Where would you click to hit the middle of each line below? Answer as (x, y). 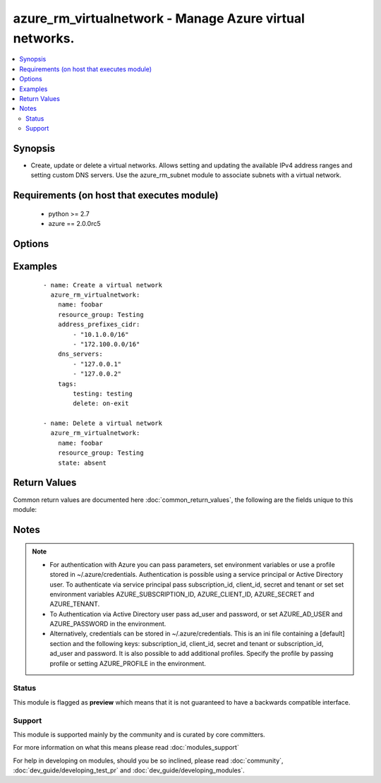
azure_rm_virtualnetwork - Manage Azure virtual (159, 18)
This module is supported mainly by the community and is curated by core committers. (139, 734)
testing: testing (103, 393)
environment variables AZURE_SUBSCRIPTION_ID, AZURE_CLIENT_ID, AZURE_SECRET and (182, 594)
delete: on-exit (101, 404)
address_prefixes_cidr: (99, 324)
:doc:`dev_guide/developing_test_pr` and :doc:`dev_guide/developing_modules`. (129, 770)
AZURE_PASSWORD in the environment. (108, 624)
